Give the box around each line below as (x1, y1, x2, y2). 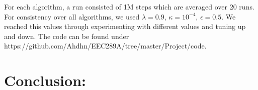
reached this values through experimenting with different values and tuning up (4, 21, 246, 31)
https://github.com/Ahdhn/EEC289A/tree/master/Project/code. (4, 40, 207, 51)
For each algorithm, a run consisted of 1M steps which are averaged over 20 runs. (4, 1, 254, 11)
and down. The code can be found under (4, 30, 129, 41)
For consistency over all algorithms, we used (4, 11, 140, 21)
